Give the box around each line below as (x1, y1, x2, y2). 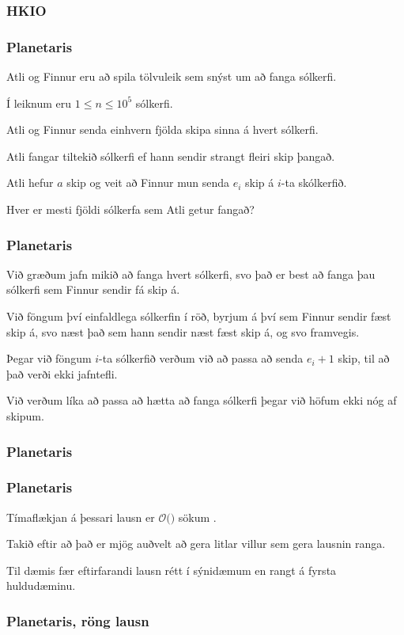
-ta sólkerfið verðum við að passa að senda (99, 350, 304, 367)
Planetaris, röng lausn (6, 610, 149, 630)
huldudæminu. (6, 577, 76, 594)
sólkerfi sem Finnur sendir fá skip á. (6, 281, 180, 298)
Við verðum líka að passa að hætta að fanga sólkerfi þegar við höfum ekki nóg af (6, 392, 397, 409)
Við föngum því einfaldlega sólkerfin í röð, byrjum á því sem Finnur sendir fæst (6, 308, 391, 325)
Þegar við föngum (6, 350, 92, 367)
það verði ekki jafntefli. (6, 365, 118, 382)
